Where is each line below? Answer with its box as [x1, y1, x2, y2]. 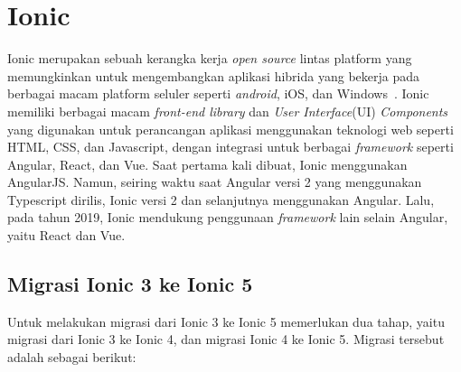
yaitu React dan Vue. [7, 226, 126, 245]
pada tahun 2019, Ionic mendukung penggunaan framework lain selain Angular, [7, 208, 448, 227]
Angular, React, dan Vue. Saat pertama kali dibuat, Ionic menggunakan [7, 154, 408, 173]
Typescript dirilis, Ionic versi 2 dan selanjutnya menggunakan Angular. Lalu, [7, 190, 435, 209]
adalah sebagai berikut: [7, 348, 136, 367]
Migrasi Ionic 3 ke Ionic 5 [7, 270, 253, 298]
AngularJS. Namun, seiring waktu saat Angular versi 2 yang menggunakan [7, 172, 422, 191]
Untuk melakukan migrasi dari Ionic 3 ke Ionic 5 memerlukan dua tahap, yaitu [7, 312, 445, 330]
